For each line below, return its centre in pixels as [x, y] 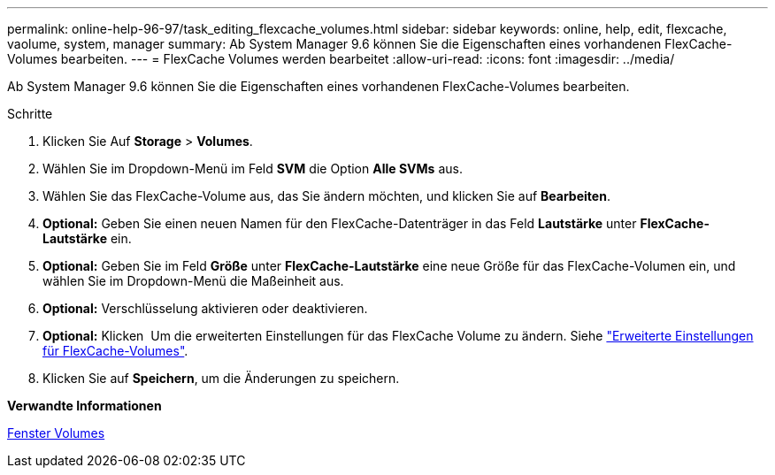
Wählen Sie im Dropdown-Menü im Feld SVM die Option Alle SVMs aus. [253, 169]
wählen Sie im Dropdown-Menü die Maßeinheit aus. [193, 281]
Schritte [30, 114]
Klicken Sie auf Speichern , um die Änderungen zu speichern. [221, 378]
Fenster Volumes [56, 433]
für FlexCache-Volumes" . [115, 351]
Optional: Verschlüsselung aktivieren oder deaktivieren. [205, 308]
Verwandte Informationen [84, 406]
